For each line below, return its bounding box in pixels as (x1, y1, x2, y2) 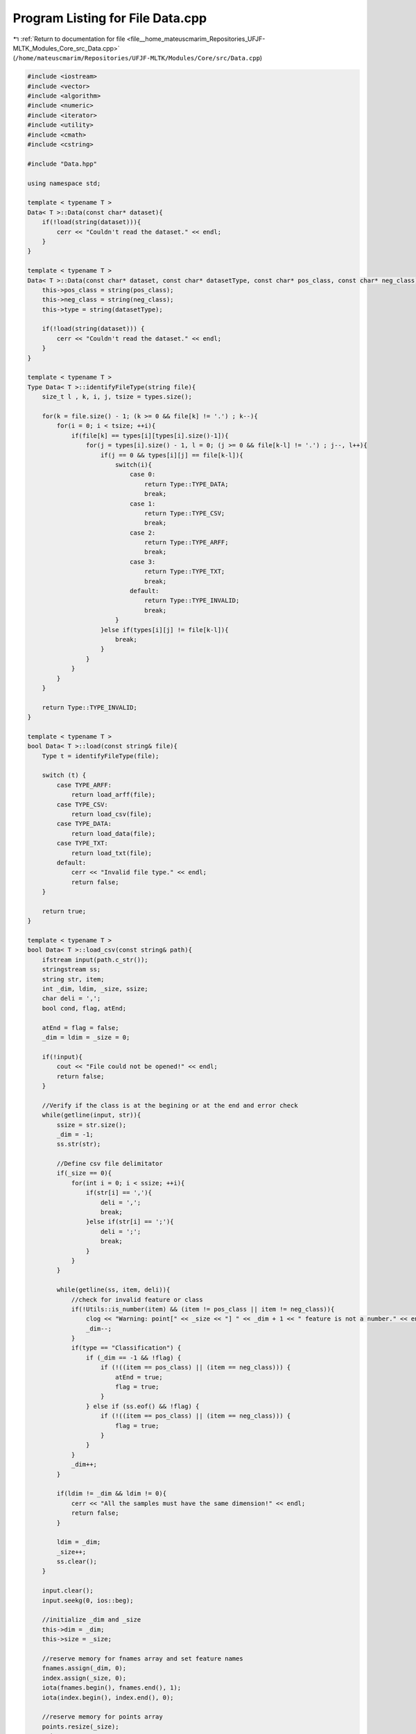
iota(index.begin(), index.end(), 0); (42, 1693, 174, 1701)
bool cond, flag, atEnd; (42, 1004, 127, 1012)
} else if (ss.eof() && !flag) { (85, 1402, 200, 1410)
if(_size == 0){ (56, 1169, 112, 1177)
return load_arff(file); (71, 791, 156, 799)
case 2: (129, 529, 156, 537)
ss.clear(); (56, 1558, 97, 1565)
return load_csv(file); (71, 810, 153, 818)
